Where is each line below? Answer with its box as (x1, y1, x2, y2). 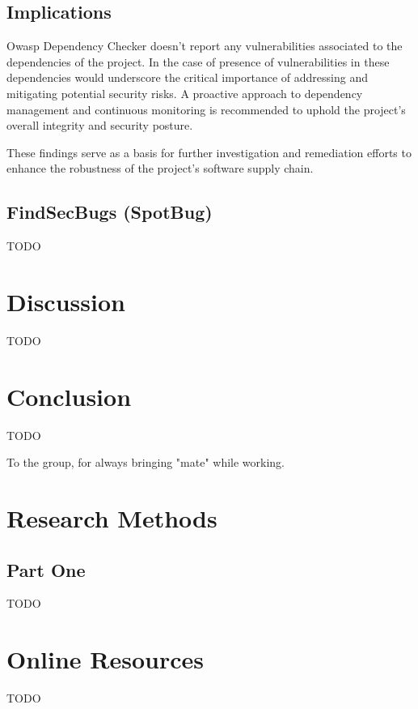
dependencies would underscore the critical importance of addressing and (6, 69, 368, 86)
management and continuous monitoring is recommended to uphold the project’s (6, 100, 406, 117)
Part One (6, 557, 86, 582)
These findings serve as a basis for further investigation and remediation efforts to (6, 143, 412, 160)
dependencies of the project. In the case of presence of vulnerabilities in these (6, 53, 390, 70)
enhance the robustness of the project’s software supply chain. (6, 160, 314, 177)
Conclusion (6, 379, 132, 412)
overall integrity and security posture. (6, 117, 193, 134)
